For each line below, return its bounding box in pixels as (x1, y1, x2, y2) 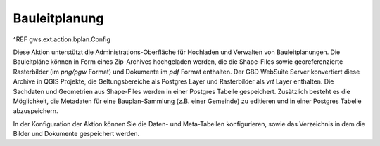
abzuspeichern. (13, 107, 58, 115)
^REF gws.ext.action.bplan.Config (13, 35, 110, 44)
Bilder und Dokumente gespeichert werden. (13, 130, 140, 138)
